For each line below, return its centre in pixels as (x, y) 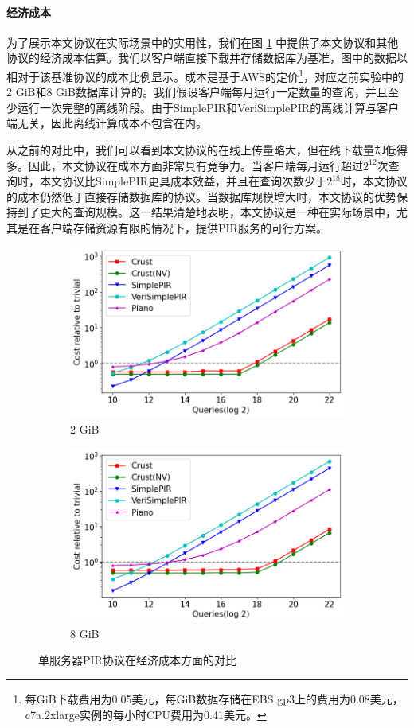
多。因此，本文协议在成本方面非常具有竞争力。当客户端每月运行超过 (185, 165)
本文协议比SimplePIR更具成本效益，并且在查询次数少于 (183, 181)
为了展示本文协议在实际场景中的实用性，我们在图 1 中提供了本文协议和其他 (203, 42)
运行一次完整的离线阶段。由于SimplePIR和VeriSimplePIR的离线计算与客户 (208, 107)
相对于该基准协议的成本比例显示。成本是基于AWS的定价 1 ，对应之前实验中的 (205, 75)
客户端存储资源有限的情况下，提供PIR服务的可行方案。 (183, 227)
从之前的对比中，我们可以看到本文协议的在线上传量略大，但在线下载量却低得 (207, 150)
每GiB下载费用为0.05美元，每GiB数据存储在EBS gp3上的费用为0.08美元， (214, 698)
